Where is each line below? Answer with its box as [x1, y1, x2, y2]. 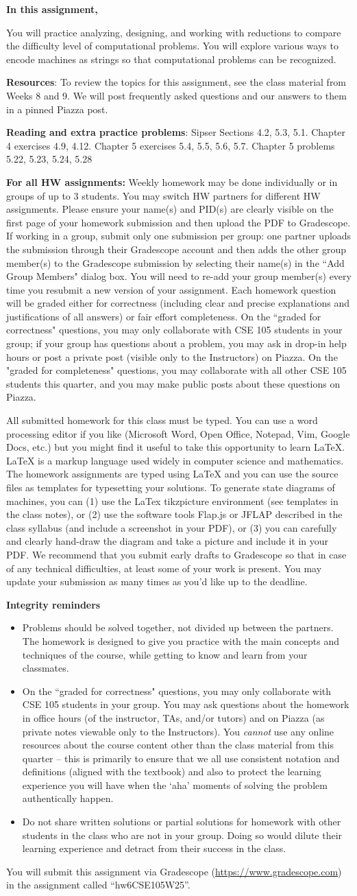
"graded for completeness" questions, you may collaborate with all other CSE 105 [6, 363, 347, 377]
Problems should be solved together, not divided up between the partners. [22, 620, 334, 635]
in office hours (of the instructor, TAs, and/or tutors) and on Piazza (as [22, 710, 325, 724]
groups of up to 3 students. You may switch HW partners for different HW [6, 188, 321, 202]
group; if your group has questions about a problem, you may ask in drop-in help [6, 336, 347, 351]
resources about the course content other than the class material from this [22, 738, 334, 752]
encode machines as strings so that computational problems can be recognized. [6, 51, 336, 66]
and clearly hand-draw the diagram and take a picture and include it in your [6, 534, 329, 548]
